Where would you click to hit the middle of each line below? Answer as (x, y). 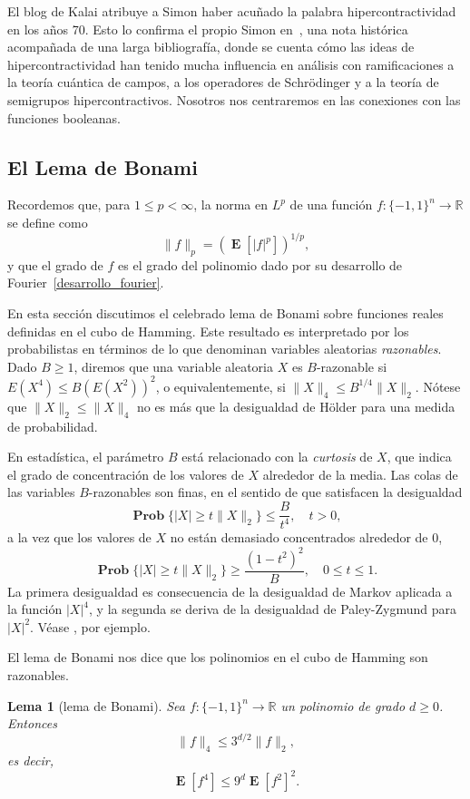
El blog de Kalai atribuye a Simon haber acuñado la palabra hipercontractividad (232, 11)
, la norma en (231, 205)
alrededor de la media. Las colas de (360, 474)
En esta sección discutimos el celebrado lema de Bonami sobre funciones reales (225, 313)
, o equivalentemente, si (220, 386)
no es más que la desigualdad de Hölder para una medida (296, 406)
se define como (48, 222)
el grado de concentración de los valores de (126, 474)
